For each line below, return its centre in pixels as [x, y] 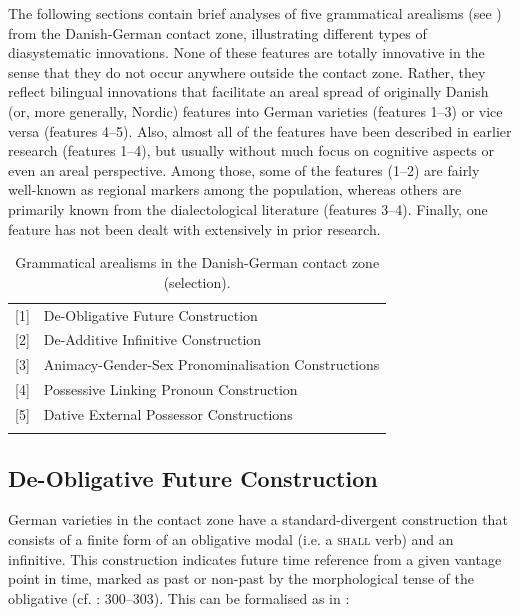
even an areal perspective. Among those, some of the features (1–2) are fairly [244, 169]
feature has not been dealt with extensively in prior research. [194, 228]
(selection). [197, 281]
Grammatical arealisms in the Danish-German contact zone [197, 262]
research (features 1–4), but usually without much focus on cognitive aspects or [251, 150]
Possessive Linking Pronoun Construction [170, 389]
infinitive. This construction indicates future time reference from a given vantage [255, 558]
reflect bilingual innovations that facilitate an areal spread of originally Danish [248, 91]
